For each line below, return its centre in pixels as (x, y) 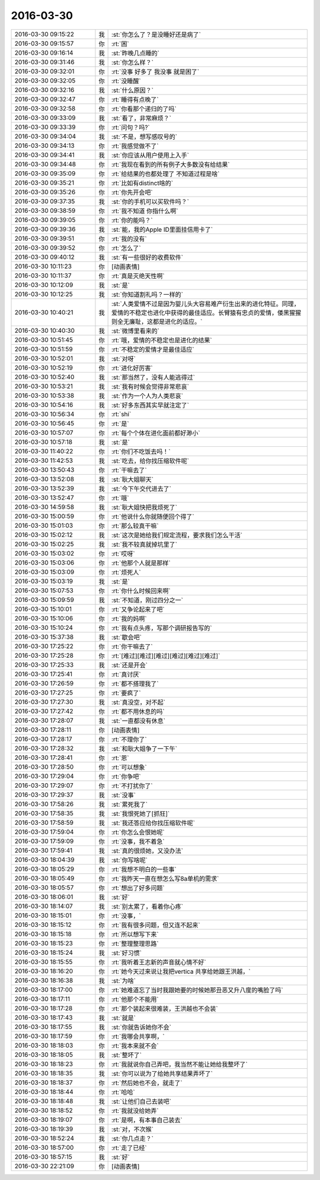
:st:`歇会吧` (127, 637)
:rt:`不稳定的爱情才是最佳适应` (153, 349)
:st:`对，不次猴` (133, 1129)
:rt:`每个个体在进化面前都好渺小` (156, 433)
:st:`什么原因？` (133, 90)
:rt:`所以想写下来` (135, 934)
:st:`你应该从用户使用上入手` (151, 155)
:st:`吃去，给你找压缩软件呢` (151, 460)
